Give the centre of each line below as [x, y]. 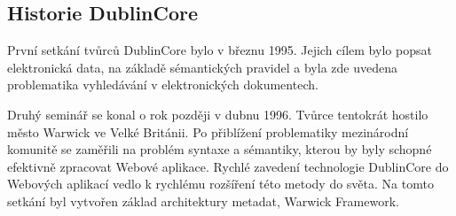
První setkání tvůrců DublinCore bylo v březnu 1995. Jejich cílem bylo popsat [220, 50]
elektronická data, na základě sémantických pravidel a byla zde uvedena [202, 67]
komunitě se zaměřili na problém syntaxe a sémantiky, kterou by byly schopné [220, 149]
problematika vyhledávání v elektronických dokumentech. [163, 85]
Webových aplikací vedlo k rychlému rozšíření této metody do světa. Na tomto [220, 184]
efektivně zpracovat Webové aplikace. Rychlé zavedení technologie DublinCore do [228, 166]
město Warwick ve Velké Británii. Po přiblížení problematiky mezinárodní [208, 131]
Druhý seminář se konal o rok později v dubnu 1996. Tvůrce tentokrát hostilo [218, 114]
